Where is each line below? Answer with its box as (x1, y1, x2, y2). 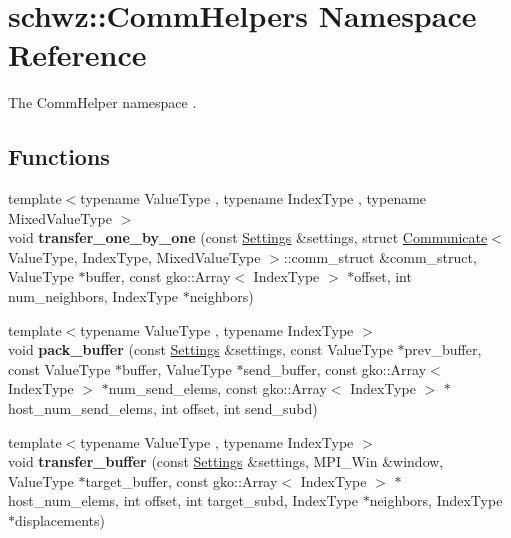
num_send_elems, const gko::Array (108, 378, 327, 399)
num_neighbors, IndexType (8, 286, 179, 307)
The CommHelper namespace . (8, 92, 197, 113)
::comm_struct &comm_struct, (283, 246, 477, 267)
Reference (8, 34, 147, 75)
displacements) (15, 510, 105, 531)
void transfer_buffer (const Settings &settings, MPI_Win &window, (8, 451, 444, 472)
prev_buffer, (404, 339, 482, 360)
